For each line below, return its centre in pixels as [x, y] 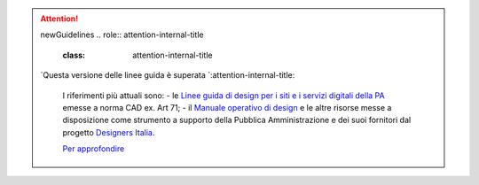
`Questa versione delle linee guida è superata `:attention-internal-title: [168, 75]
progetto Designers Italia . [109, 132]
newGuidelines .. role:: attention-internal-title [122, 35]
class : [74, 55]
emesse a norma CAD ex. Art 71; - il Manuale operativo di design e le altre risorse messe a [227, 107]
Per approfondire [94, 149]
